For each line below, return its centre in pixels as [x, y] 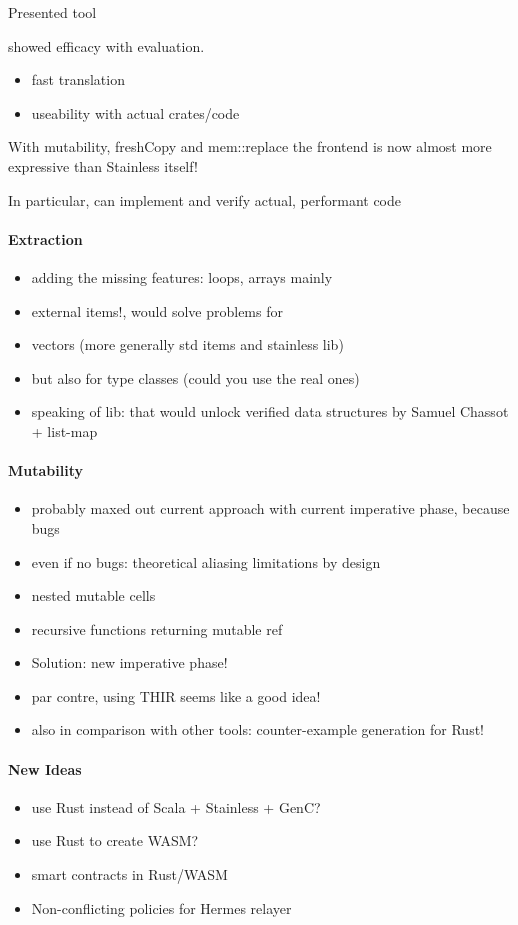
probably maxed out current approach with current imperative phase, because [270, 508]
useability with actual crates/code [135, 112]
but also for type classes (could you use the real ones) [195, 377]
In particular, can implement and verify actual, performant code [205, 199]
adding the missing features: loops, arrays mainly [182, 276]
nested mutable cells [93, 595]
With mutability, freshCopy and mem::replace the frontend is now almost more [250, 146]
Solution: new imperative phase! [129, 662]
